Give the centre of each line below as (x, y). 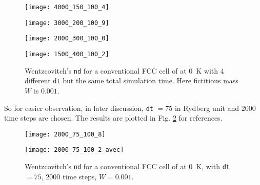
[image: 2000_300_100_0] (67, 39)
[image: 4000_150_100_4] (67, 7)
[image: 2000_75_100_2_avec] (74, 150)
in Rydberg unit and (207, 108)
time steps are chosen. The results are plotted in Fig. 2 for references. (113, 118)
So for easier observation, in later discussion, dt (79, 108)
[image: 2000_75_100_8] (65, 134)
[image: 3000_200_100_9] (67, 23)
